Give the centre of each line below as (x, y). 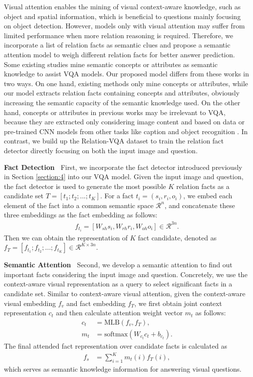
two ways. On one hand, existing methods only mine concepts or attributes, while (126, 83)
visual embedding (30, 303)
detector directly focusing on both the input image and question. (101, 150)
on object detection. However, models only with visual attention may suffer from (125, 26)
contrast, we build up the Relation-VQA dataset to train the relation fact (114, 141)
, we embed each (208, 196)
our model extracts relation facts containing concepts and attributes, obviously (122, 93)
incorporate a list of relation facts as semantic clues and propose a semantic (117, 45)
